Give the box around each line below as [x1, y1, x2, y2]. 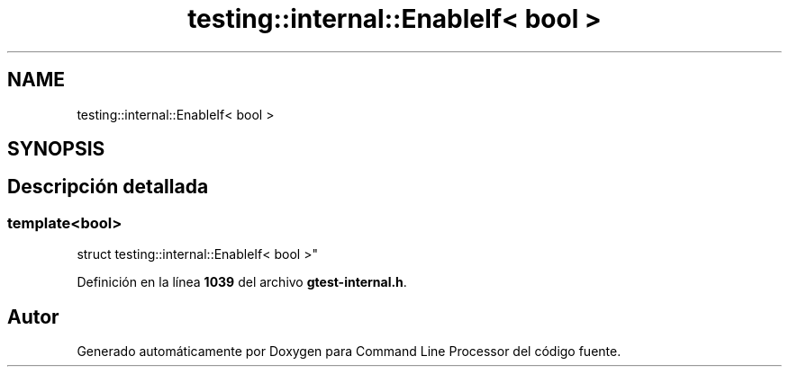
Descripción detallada [7, 175, 209, 199]
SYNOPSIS [7, 138, 105, 161]
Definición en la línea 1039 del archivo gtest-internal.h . [77, 274, 407, 290]
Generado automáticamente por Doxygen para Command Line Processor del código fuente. [77, 343, 621, 360]
